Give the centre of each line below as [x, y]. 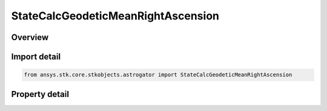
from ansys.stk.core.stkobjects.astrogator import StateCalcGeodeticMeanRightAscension [158, 75]
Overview [30, 37]
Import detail [36, 57]
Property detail [40, 94]
